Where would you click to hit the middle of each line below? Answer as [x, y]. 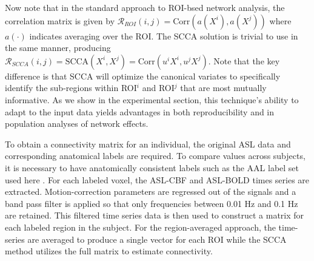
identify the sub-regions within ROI [71, 88]
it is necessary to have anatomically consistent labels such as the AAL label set [152, 167]
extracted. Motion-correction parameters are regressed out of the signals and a [151, 192]
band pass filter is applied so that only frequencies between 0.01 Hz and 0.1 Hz [152, 203]
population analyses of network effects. [77, 124]
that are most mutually [223, 88]
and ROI [158, 88]
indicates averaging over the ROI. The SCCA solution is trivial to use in [164, 36]
